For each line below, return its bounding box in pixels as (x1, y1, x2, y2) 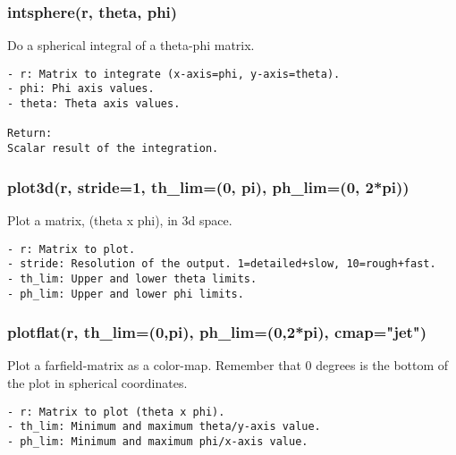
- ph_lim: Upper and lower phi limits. (7, 287, 244, 300)
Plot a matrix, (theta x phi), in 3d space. (7, 210, 232, 229)
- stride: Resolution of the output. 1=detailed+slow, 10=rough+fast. (7, 257, 436, 271)
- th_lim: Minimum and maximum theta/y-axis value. (7, 420, 321, 434)
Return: (7, 127, 53, 140)
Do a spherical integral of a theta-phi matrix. (7, 36, 255, 55)
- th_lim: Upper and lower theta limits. (7, 272, 258, 285)
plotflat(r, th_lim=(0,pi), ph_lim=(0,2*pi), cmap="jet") (7, 321, 427, 343)
